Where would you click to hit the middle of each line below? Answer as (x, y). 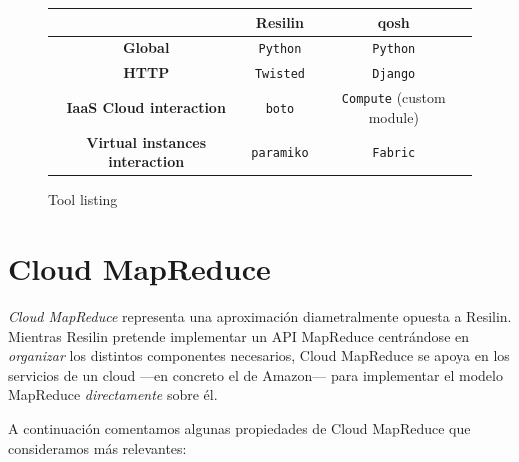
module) (393, 116)
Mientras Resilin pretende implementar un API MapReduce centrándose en (239, 335)
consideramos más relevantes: (97, 447)
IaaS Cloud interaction (146, 106)
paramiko (280, 153)
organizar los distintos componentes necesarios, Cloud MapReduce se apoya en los (259, 355)
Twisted (280, 74)
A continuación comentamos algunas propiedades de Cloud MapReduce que (239, 428)
